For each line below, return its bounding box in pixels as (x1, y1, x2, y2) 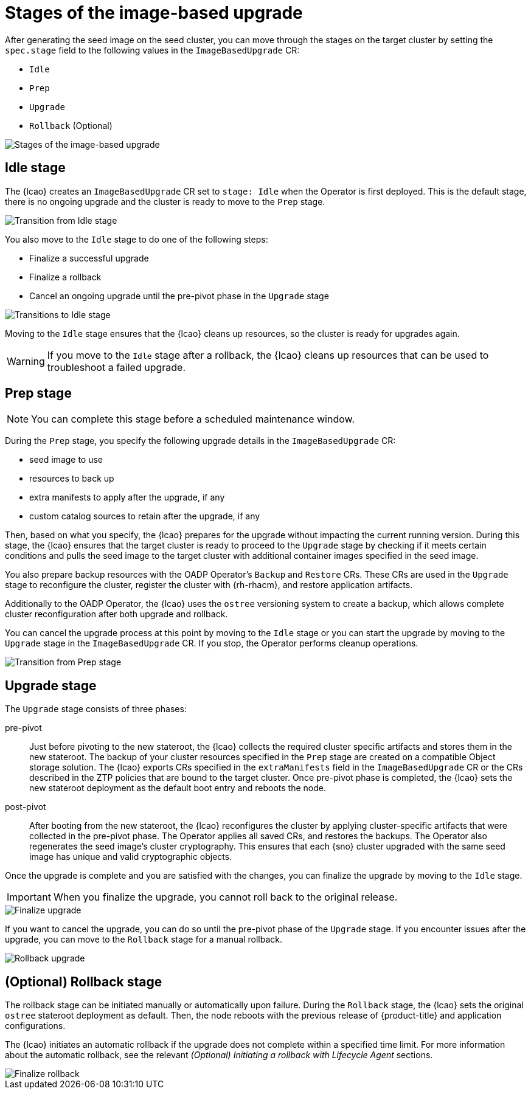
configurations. (5, 1020, 66, 1031)
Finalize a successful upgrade (29, 252, 149, 263)
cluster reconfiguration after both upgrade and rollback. (5, 609, 228, 620)
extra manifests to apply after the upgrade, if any (29, 492, 225, 503)
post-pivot (5, 801, 46, 812)
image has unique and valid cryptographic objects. (29, 851, 232, 862)
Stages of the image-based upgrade (5, 2, 303, 23)
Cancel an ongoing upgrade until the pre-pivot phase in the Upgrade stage (29, 290, 329, 301)
